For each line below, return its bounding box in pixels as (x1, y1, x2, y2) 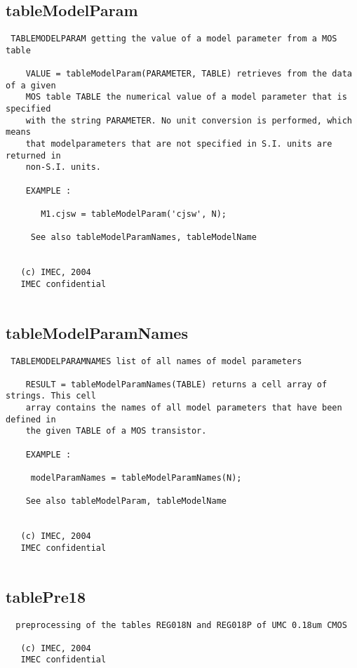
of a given (6, 80, 56, 91)
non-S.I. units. (25, 162, 102, 173)
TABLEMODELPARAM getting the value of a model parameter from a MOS (11, 34, 337, 44)
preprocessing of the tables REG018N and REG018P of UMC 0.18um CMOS (15, 620, 347, 630)
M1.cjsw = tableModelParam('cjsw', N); (41, 209, 227, 220)
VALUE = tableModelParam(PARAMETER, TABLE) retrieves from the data (25, 69, 352, 79)
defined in (6, 414, 56, 425)
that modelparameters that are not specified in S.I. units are (25, 139, 332, 149)
